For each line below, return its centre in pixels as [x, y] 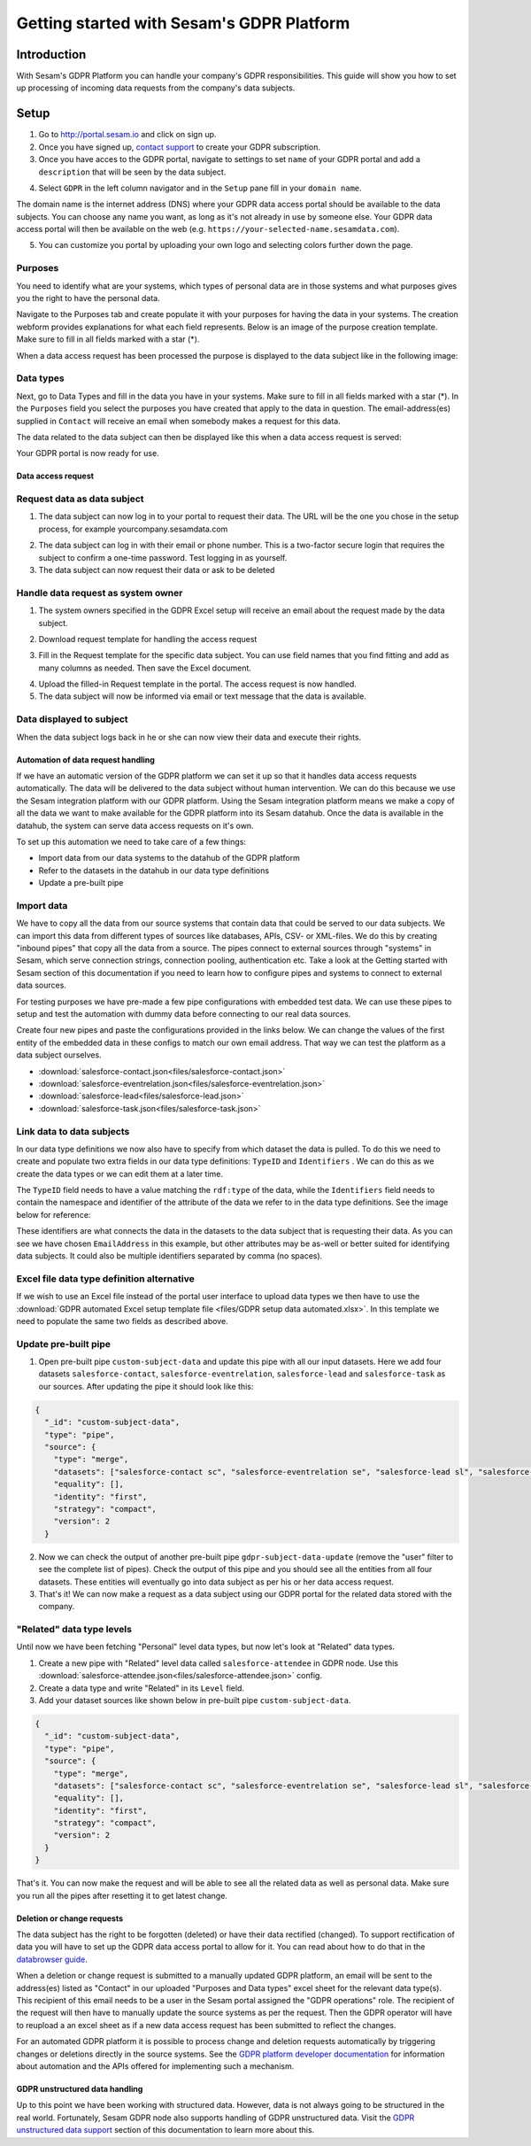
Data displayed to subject [72, 719]
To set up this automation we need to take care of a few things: [131, 841]
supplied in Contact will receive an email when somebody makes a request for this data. [178, 421]
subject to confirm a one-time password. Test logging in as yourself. [163, 557]
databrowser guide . [52, 1959]
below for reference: [54, 1214]
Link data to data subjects [73, 1131]
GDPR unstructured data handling [80, 2088]
